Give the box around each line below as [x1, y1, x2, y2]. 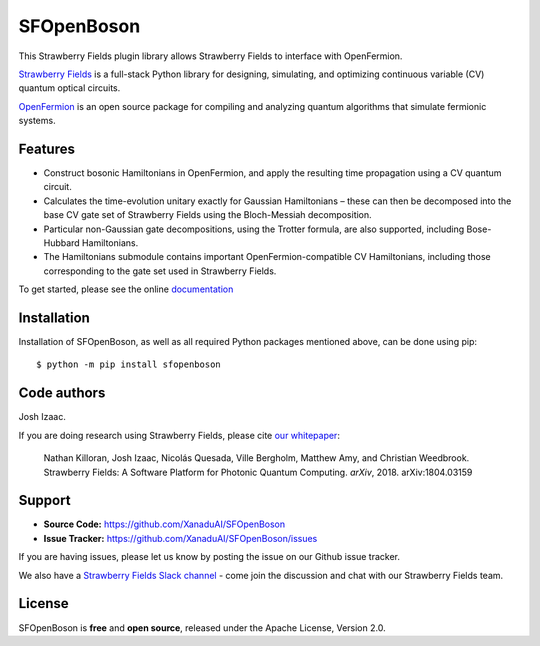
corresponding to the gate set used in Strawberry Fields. [43, 265, 277, 277]
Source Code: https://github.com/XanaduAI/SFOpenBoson [43, 518, 286, 530]
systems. [18, 115, 56, 127]
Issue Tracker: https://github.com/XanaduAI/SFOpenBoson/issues [43, 532, 318, 544]
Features [18, 140, 75, 157]
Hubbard [43, 236, 80, 249]
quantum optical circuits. [18, 82, 121, 94]
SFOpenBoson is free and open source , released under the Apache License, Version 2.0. [18, 621, 386, 634]
